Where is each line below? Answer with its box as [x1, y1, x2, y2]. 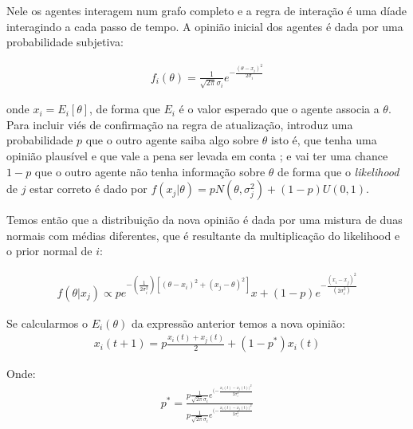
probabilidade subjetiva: [6, 33, 124, 50]
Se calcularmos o [6, 314, 88, 331]
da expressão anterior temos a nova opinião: [131, 314, 345, 331]
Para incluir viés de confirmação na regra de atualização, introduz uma [6, 116, 353, 132]
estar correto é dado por [29, 180, 147, 197]
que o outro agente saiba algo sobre [85, 132, 259, 148]
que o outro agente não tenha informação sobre [34, 163, 265, 179]
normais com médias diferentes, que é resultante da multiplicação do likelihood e [6, 226, 400, 243]
